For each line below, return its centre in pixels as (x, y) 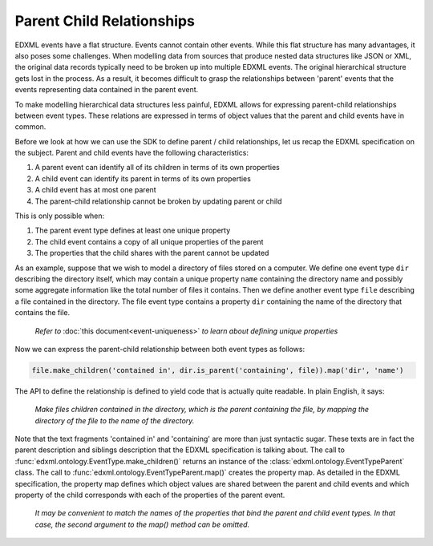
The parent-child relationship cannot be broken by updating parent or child (158, 201)
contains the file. (42, 313)
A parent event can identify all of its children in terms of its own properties (157, 168)
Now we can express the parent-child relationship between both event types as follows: (160, 349)
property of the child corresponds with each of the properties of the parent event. (150, 495)
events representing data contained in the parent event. (107, 90)
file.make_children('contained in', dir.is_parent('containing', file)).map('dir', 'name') (218, 370)
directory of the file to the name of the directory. (115, 420)
